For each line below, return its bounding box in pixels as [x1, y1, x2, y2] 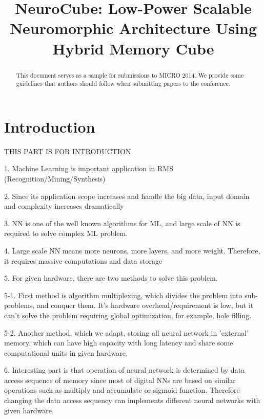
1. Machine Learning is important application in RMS [4, 163, 173, 174]
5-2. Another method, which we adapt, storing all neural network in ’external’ [4, 327, 249, 338]
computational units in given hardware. [4, 347, 128, 358]
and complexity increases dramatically [4, 201, 124, 211]
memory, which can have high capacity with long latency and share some [4, 337, 233, 348]
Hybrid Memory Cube [52, 38, 214, 59]
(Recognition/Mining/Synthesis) [4, 173, 106, 184]
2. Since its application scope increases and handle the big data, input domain [4, 190, 250, 201]
